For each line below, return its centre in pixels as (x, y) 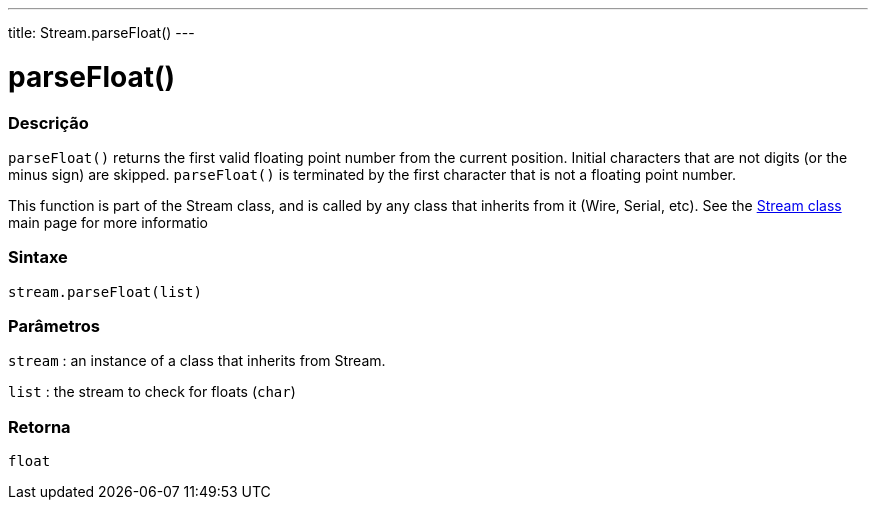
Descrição (48, 122)
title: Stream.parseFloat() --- (101, 32)
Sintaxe (38, 257)
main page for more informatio (108, 222)
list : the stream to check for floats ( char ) (152, 392)
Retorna (39, 426)
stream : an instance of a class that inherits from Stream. (197, 361)
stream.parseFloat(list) (105, 291)
